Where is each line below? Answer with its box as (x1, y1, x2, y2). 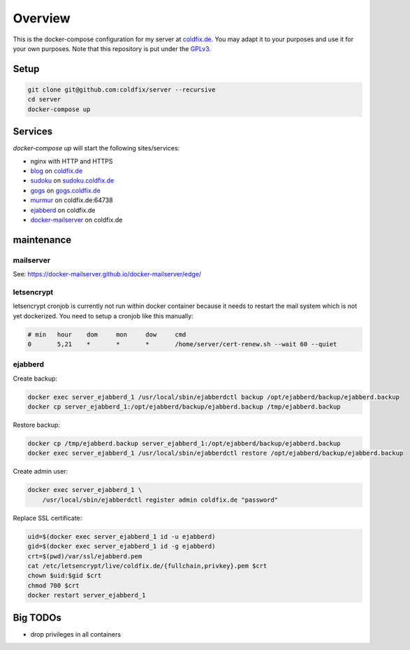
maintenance (13, 234, 72, 246)
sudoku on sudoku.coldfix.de (30, 176, 115, 185)
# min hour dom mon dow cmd (27, 330, 186, 339)
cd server (27, 95, 61, 104)
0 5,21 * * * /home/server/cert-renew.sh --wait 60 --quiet (27, 340, 337, 348)
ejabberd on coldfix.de (30, 206, 96, 214)
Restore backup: (13, 421, 61, 430)
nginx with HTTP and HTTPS (30, 157, 113, 165)
